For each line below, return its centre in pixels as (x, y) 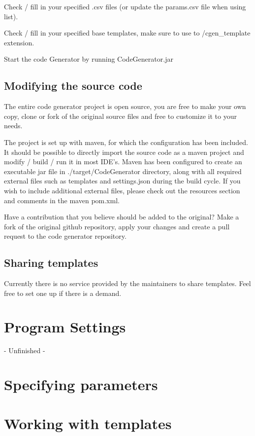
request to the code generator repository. (65, 236)
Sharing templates (51, 263)
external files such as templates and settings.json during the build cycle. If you (122, 181)
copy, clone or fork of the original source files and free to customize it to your (120, 116)
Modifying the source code (73, 86)
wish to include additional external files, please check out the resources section (122, 190)
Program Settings (65, 327)
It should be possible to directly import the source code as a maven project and (124, 152)
